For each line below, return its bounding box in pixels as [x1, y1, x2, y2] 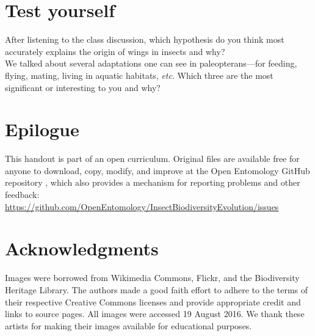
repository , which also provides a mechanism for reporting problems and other [5, 176, 300, 189]
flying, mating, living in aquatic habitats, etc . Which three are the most [5, 68, 273, 81]
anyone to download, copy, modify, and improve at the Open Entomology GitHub [5, 164, 310, 177]
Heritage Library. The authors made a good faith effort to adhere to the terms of [5, 283, 308, 296]
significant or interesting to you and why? [5, 81, 161, 93]
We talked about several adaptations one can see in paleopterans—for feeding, [5, 57, 297, 70]
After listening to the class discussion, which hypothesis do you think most [5, 33, 284, 46]
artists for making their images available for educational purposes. [5, 319, 252, 332]
